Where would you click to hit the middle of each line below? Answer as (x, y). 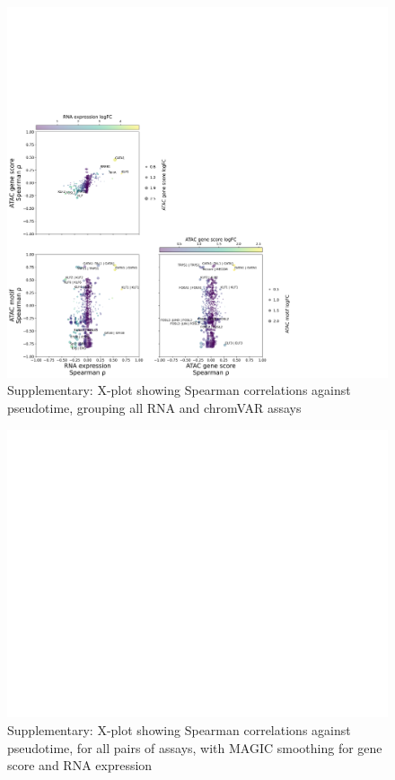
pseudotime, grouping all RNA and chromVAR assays (154, 408)
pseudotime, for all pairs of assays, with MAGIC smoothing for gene (195, 747)
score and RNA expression (80, 765)
